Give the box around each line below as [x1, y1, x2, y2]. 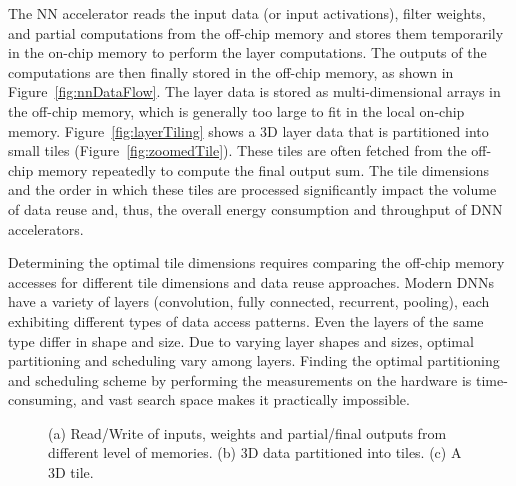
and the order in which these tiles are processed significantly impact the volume [8, 179, 497, 200]
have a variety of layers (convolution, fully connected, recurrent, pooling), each [8, 291, 490, 312]
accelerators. [8, 218, 84, 239]
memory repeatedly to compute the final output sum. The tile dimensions [37, 159, 489, 180]
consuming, [8, 389, 77, 410]
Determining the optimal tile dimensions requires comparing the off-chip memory [8, 252, 505, 273]
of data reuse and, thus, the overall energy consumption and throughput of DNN [8, 198, 503, 219]
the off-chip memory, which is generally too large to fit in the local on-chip [8, 100, 465, 121]
